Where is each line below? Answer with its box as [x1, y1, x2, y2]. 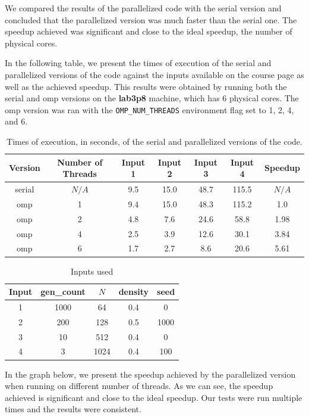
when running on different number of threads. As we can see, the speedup [5, 379, 273, 392]
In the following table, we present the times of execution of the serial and [5, 57, 272, 69]
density [118, 285, 149, 298]
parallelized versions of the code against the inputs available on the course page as [5, 68, 304, 80]
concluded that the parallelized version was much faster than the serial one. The [5, 13, 297, 26]
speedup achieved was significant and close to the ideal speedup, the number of [5, 25, 292, 38]
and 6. [5, 115, 28, 127]
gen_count [40, 285, 86, 298]
